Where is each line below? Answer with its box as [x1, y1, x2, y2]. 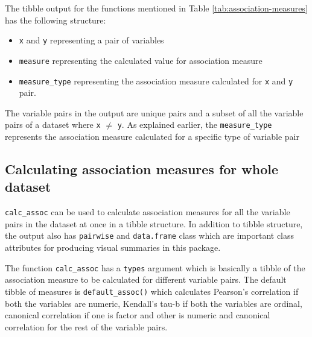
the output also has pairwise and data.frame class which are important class [5, 229, 294, 242]
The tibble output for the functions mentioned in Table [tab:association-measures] [5, 2, 308, 14]
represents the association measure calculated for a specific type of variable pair [5, 130, 299, 142]
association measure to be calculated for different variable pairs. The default [5, 273, 287, 286]
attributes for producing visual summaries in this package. [5, 241, 221, 254]
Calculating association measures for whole [5, 159, 279, 178]
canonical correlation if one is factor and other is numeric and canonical [5, 309, 270, 321]
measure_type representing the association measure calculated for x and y [19, 74, 293, 87]
